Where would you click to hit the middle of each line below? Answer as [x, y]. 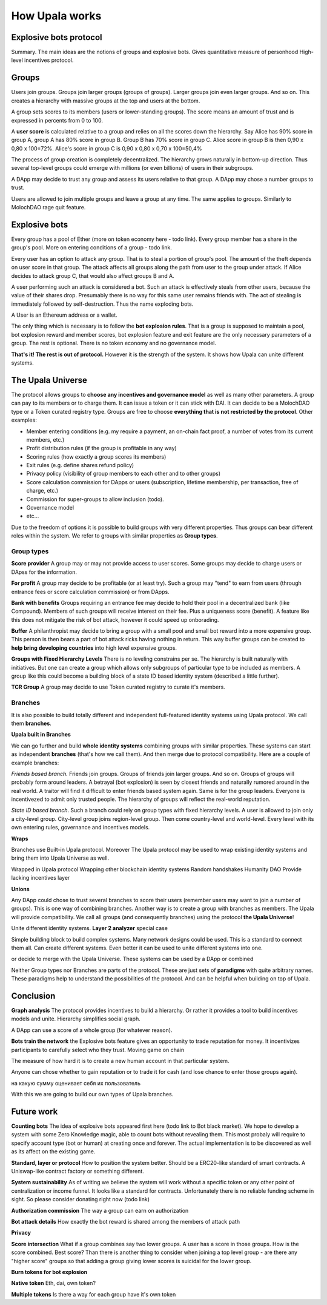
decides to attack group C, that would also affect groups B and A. [93, 275]
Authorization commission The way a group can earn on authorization [100, 1210]
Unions [20, 889]
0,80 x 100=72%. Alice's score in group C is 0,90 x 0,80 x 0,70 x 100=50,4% [107, 148]
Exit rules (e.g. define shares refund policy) [80, 465]
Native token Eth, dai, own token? [54, 1283]
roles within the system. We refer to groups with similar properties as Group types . [114, 536]
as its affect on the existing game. [53, 1152]
